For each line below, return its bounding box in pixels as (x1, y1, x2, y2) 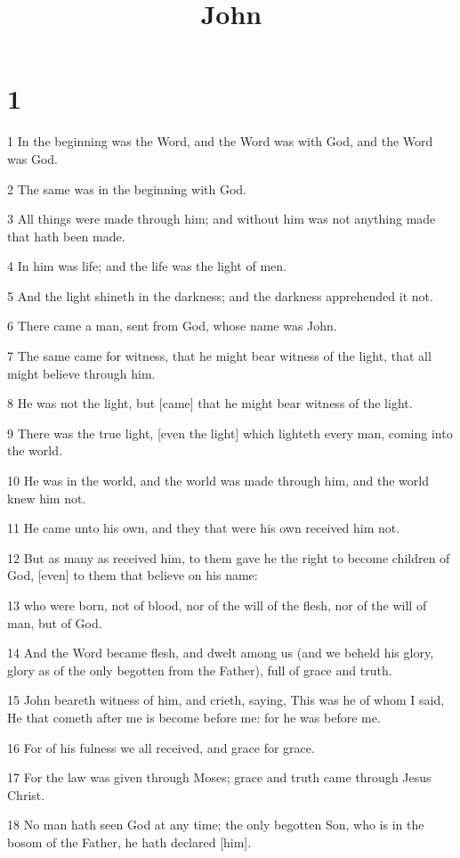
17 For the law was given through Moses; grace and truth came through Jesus (7, 768, 432, 787)
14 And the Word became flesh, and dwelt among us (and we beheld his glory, (7, 643, 434, 662)
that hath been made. (7, 226, 125, 245)
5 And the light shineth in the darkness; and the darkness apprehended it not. (7, 286, 433, 305)
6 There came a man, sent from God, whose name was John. (7, 316, 337, 335)
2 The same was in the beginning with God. (7, 179, 246, 198)
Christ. (7, 785, 45, 804)
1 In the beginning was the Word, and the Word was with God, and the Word (7, 132, 433, 151)
